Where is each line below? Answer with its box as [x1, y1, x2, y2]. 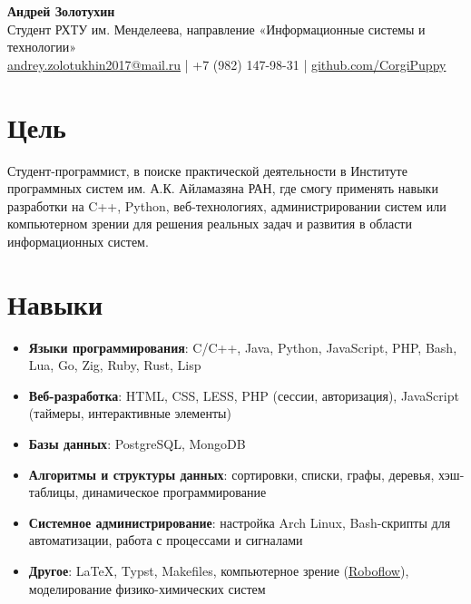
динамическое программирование [83, 482, 267, 502]
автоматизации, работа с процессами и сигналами [28, 531, 303, 550]
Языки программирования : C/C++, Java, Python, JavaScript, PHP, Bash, [28, 337, 457, 356]
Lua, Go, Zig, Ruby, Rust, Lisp [28, 356, 201, 375]
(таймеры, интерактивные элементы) [28, 404, 231, 423]
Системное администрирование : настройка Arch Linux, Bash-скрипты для [28, 512, 451, 531]
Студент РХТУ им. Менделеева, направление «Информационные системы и [7, 19, 426, 38]
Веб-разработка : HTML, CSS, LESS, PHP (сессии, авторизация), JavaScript [28, 385, 459, 404]
